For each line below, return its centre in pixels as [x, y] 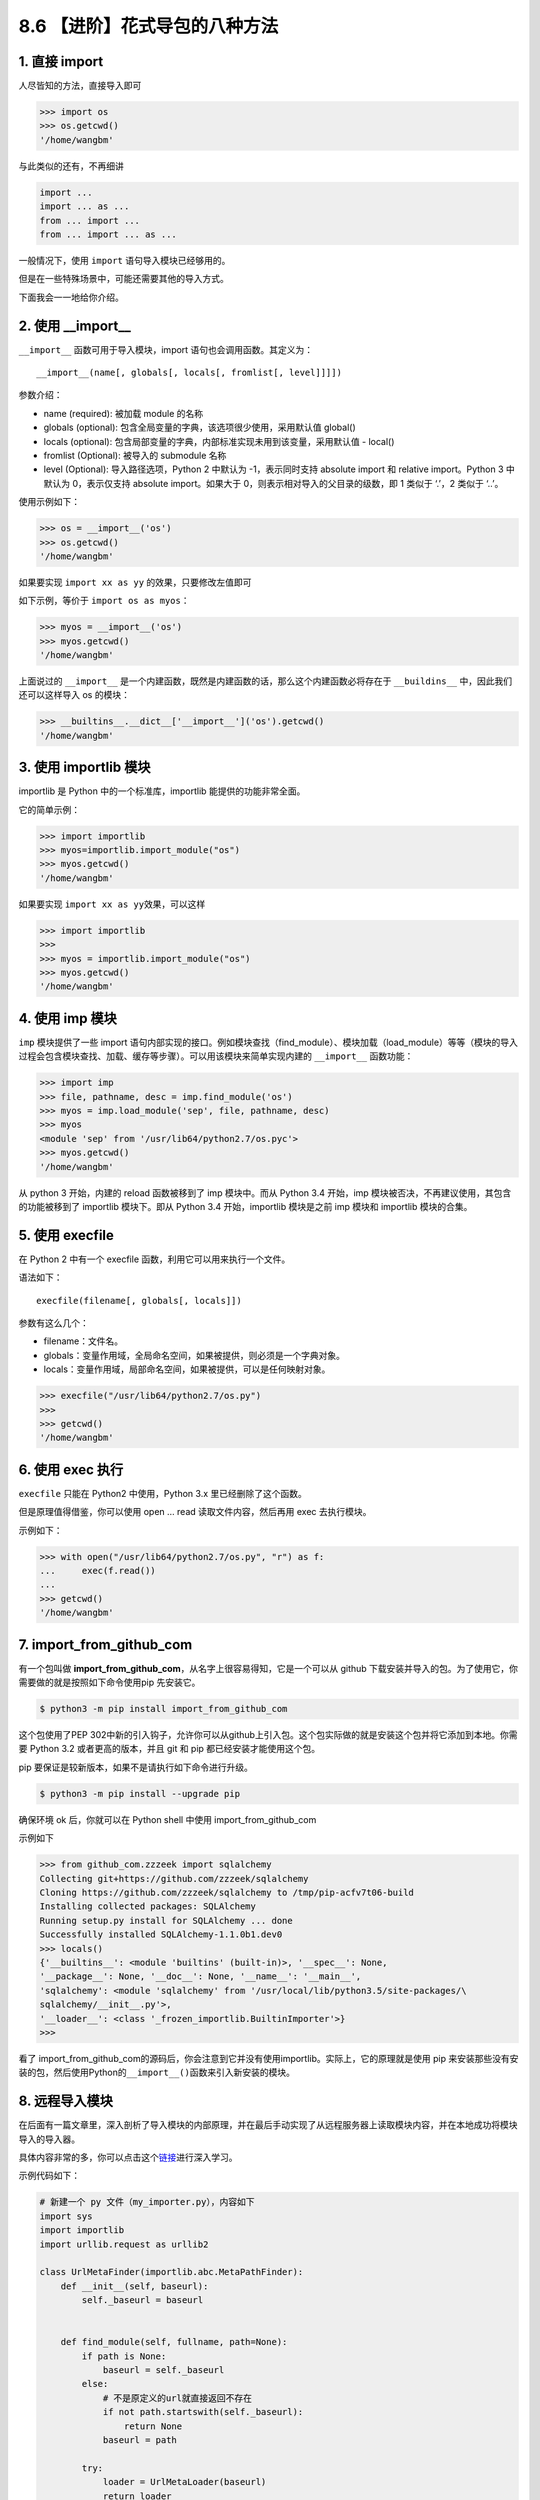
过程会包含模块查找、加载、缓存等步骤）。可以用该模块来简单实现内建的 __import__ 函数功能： [216, 1056]
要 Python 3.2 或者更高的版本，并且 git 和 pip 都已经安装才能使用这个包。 [169, 1749]
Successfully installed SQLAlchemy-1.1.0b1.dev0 [161, 1934]
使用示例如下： [49, 502]
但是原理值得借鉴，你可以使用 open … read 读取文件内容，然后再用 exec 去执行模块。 [195, 1512]
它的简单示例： [49, 809]
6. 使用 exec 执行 [71, 1469]
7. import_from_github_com [105, 1644]
